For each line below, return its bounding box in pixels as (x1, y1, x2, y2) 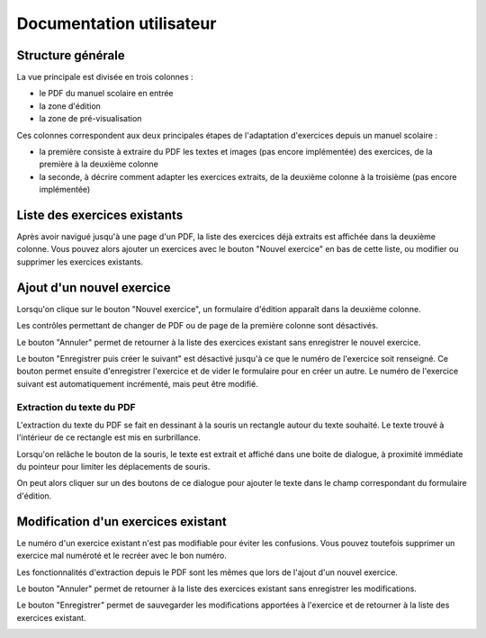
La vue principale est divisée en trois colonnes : (16, 72, 193, 83)
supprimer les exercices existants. (16, 256, 144, 267)
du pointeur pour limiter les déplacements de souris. (16, 462, 211, 472)
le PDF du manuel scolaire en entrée (39, 88, 174, 99)
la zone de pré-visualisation (39, 113, 142, 124)
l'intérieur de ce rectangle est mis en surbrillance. (16, 432, 202, 443)
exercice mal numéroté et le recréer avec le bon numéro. (16, 550, 227, 562)
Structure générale (16, 48, 125, 63)
